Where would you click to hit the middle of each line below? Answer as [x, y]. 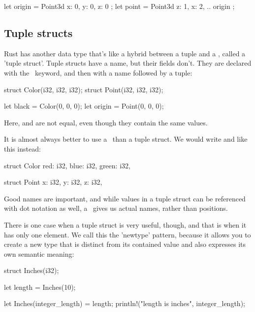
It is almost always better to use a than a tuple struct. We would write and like [126, 139]
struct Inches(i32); [32, 270]
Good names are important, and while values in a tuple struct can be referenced [125, 198]
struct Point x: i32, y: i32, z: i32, [53, 182]
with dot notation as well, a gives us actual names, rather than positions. [116, 208]
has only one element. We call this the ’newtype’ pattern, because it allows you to [127, 234]
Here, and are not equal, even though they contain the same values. [106, 122]
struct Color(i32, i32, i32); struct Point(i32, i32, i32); [84, 89]
